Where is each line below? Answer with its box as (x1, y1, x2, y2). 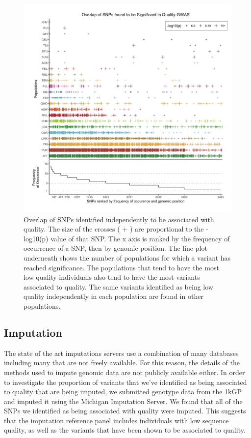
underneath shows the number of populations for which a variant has (24, 252, 231, 263)
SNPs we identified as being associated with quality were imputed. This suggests (4, 406, 246, 416)
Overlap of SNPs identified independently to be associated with (24, 214, 214, 224)
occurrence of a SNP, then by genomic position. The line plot (24, 243, 207, 253)
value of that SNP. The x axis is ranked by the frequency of (50, 233, 230, 243)
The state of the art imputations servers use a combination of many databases (4, 348, 239, 358)
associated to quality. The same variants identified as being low (24, 281, 213, 292)
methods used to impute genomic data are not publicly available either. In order (4, 367, 245, 377)
